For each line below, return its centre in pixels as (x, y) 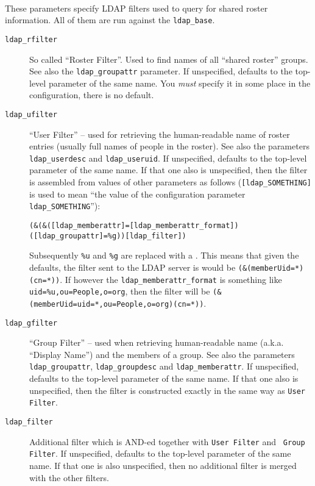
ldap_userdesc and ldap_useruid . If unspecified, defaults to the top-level (168, 158)
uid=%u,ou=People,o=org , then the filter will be (120, 291)
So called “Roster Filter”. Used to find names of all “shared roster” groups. (169, 59)
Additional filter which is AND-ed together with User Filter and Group (167, 441)
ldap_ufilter (31, 114)
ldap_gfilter (31, 323)
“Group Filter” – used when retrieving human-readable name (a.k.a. (157, 342)
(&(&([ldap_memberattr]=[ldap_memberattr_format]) (134, 225)
